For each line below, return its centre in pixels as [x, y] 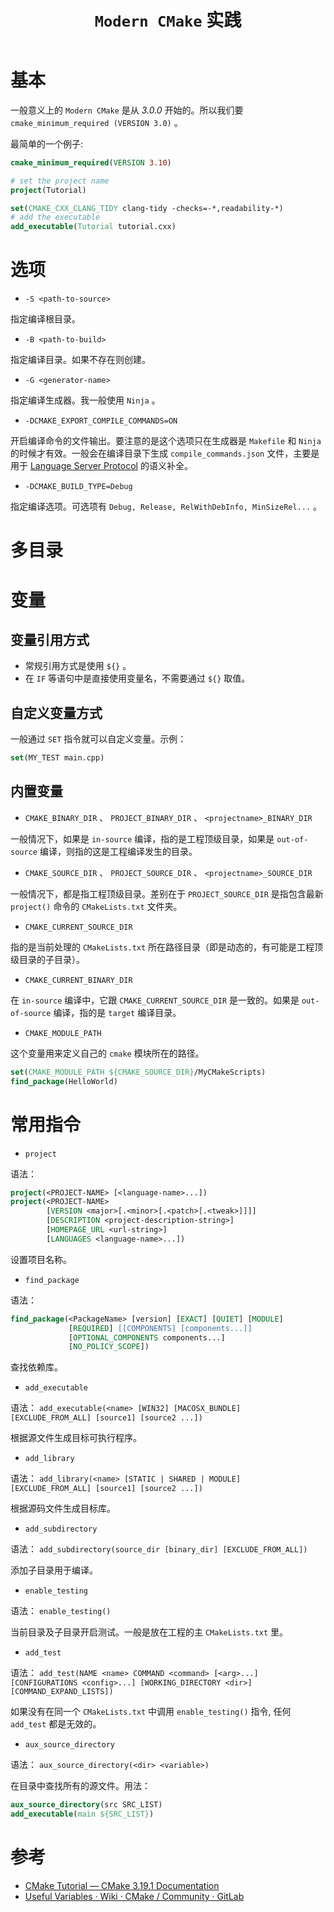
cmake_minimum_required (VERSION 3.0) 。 [96, 122]
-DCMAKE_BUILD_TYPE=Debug [78, 487]
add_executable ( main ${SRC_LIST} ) [82, 1814]
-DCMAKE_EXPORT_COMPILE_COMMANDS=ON [101, 421]
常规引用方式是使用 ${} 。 [78, 666]
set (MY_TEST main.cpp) [57, 758]
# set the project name [60, 181]
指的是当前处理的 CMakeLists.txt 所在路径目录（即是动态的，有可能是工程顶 [167, 947]
